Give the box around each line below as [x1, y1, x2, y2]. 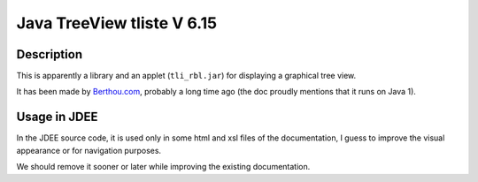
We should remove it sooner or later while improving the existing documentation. [16, 162, 311, 172]
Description [16, 47, 83, 62]
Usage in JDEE [16, 110, 98, 125]
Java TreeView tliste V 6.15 [16, 13, 217, 33]
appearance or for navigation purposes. [16, 145, 162, 155]
